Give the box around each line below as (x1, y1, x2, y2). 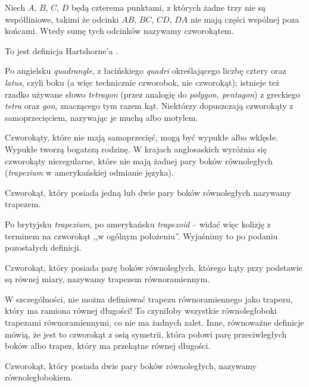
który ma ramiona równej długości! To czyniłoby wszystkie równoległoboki (5, 304, 277, 317)
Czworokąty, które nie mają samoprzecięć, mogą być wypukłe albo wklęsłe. (5, 131, 279, 143)
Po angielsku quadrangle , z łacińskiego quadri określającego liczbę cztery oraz (5, 64, 286, 77)
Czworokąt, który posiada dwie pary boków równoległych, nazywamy (5, 359, 257, 372)
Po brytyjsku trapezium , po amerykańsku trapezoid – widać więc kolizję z (5, 217, 271, 230)
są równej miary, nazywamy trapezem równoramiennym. (5, 273, 210, 285)
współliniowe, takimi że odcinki (5, 13, 119, 25)
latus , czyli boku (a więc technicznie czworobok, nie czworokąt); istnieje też (5, 76, 280, 88)
